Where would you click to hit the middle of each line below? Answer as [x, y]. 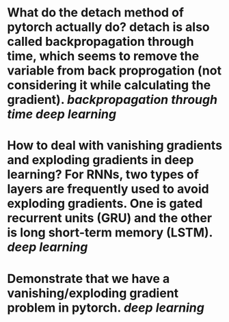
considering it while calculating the [109, 85]
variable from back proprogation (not [114, 71]
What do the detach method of [96, 13]
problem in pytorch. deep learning [106, 307]
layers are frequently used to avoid [108, 189]
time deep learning [62, 115]
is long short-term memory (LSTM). [110, 233]
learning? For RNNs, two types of [103, 175]
